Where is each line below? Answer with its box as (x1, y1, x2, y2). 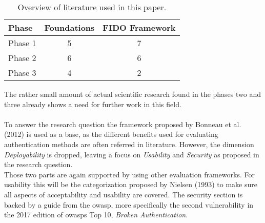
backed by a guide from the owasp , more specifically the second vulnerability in (4, 199, 254, 210)
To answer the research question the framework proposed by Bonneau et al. (4, 118, 241, 129)
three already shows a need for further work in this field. (4, 98, 181, 109)
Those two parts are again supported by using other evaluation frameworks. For (4, 169, 255, 179)
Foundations (44, 22, 95, 33)
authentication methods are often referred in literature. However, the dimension (4, 138, 254, 149)
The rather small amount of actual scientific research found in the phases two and (4, 89, 261, 99)
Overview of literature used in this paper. (17, 1, 167, 13)
